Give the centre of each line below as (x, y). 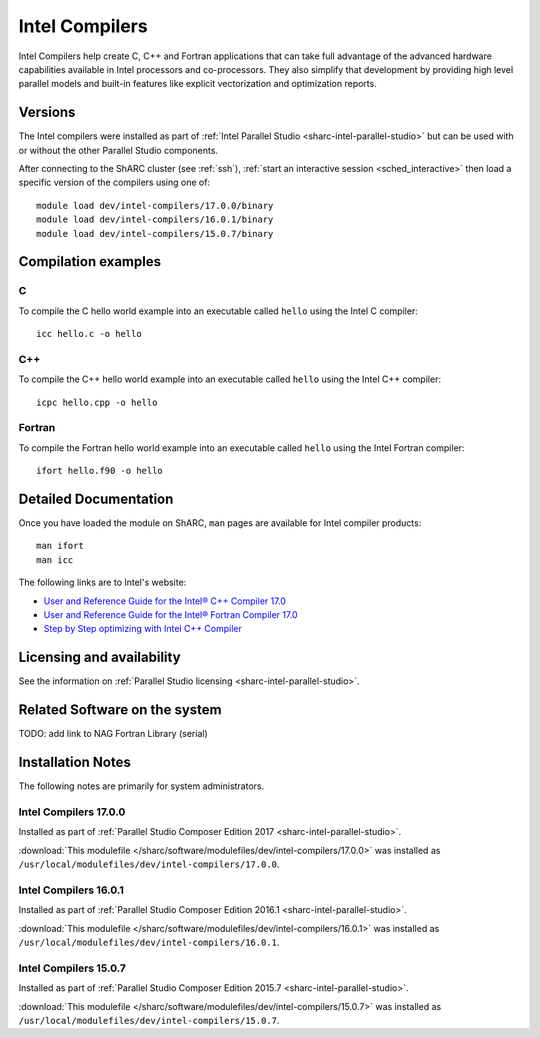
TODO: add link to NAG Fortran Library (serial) (113, 734)
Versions (47, 112)
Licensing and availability (99, 657)
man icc (55, 559)
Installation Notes (75, 762)
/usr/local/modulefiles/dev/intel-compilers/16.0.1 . (149, 942)
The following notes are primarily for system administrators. (141, 786)
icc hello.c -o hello (89, 334)
